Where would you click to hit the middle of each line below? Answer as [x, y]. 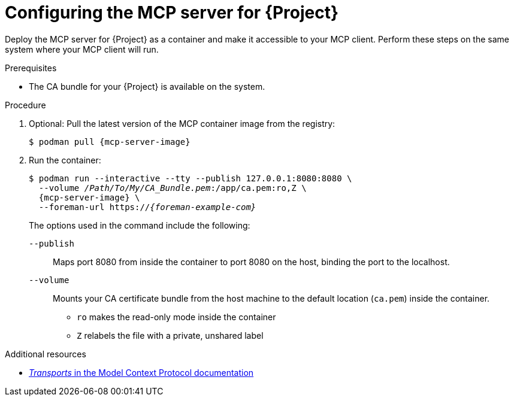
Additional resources [46, 354]
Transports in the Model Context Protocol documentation [141, 372]
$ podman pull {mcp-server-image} [110, 142]
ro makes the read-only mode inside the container [176, 317]
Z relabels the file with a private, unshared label [170, 335]
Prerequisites [31, 68]
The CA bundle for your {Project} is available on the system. [147, 86]
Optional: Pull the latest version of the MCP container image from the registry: [182, 123]
